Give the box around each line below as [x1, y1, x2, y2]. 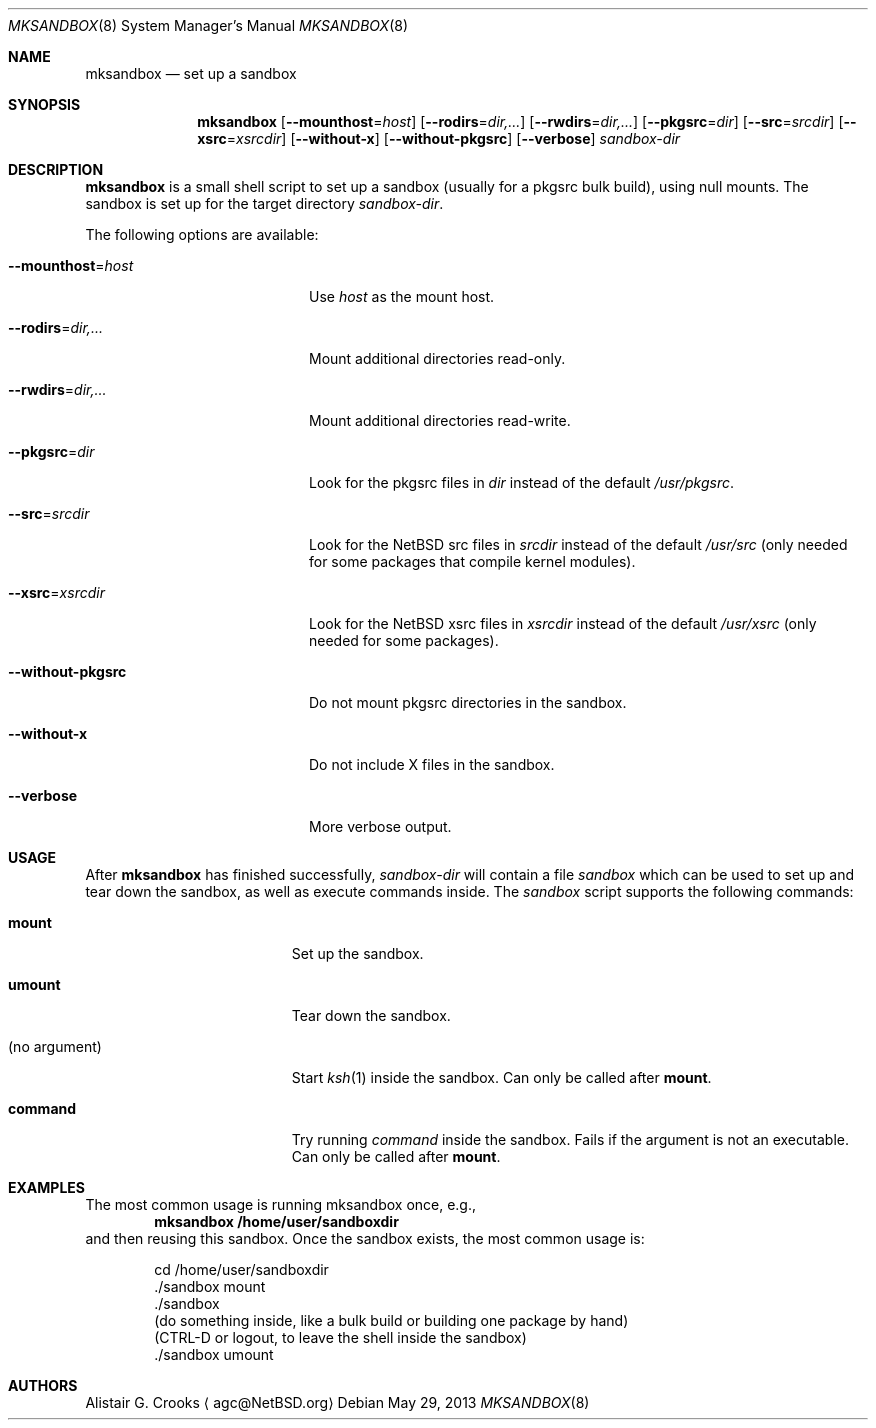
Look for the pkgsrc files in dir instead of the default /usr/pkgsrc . [309, 474, 734, 491]
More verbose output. [309, 818, 452, 835]
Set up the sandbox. [291, 945, 424, 962]
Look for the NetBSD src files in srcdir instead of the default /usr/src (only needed [309, 536, 848, 553]
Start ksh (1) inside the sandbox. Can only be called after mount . [291, 1069, 712, 1086]
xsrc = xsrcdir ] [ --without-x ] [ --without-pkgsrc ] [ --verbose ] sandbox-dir [197, 130, 681, 147]
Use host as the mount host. [309, 288, 495, 305]
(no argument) [8, 1038, 102, 1055]
